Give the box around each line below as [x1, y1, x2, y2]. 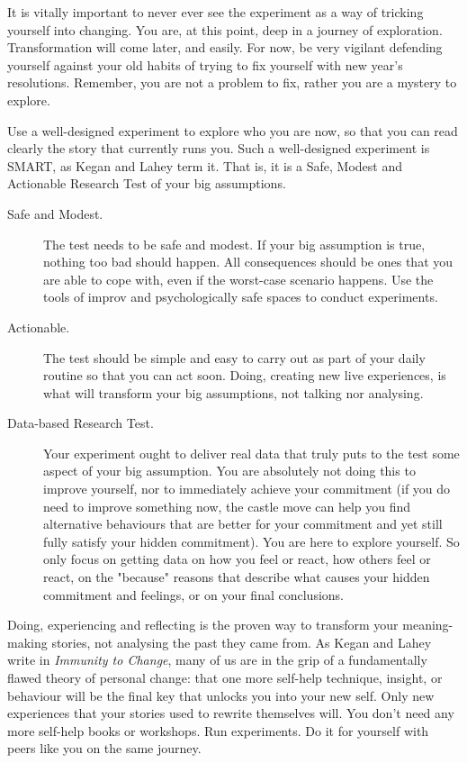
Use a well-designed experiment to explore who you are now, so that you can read [7, 121, 458, 140]
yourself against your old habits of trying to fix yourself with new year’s [7, 55, 403, 74]
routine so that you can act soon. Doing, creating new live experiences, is [43, 366, 446, 385]
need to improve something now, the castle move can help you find [43, 496, 411, 515]
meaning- [402, 615, 454, 634]
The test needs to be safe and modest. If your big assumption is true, [43, 234, 426, 253]
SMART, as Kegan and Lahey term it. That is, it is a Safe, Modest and [7, 156, 403, 175]
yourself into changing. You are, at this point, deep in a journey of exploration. [7, 20, 443, 39]
